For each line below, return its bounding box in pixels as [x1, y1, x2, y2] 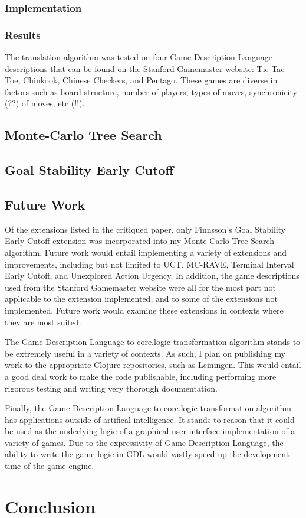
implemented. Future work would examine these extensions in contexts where [5, 304, 284, 316]
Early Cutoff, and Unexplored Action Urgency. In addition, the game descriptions [5, 269, 300, 282]
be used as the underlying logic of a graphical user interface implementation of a [5, 425, 295, 437]
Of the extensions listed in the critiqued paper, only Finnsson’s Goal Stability [5, 223, 286, 235]
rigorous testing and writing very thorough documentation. [5, 382, 218, 394]
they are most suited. [5, 315, 81, 328]
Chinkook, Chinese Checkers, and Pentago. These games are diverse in [23, 74, 278, 86]
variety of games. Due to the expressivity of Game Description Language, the [5, 436, 284, 448]
